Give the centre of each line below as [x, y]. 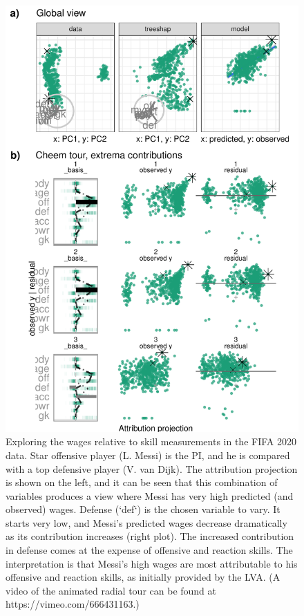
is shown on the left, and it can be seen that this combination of [142, 482]
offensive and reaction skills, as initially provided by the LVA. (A [143, 577]
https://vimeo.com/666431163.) [73, 604]
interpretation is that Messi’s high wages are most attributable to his [152, 563]
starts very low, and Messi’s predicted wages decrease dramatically [146, 522]
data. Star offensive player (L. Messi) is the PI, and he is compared [148, 455]
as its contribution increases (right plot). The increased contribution [150, 536]
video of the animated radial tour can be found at [111, 590]
